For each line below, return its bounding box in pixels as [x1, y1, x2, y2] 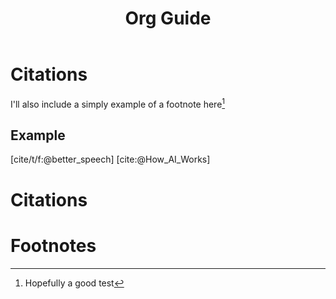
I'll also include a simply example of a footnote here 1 [10, 96, 226, 110]
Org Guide [124, 7, 212, 30]
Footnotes [10, 234, 97, 257]
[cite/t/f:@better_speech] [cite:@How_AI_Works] [10, 153, 211, 166]
